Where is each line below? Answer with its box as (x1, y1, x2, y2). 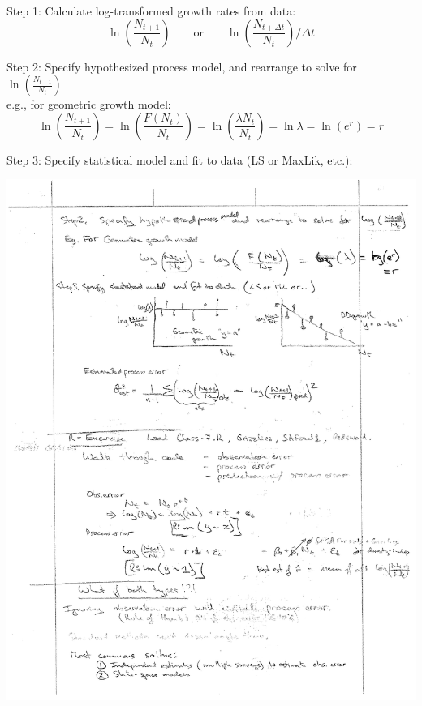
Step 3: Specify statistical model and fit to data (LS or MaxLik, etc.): (6, 151, 353, 168)
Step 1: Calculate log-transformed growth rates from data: (6, 2, 296, 19)
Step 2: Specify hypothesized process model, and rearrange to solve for (6, 58, 357, 75)
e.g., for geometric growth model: (6, 96, 171, 113)
